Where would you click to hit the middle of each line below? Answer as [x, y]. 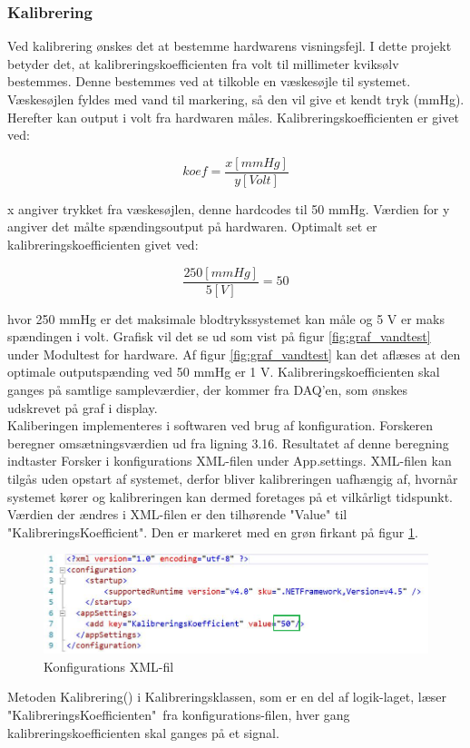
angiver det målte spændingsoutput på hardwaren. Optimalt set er [192, 226]
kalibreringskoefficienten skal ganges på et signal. [143, 732]
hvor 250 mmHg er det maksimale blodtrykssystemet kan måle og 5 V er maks [226, 318]
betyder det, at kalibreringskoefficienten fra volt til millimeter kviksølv [203, 63]
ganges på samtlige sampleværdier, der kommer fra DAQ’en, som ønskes [208, 390]
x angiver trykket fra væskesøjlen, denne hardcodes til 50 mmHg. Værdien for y [229, 208]
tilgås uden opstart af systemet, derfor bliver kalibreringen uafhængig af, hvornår [233, 479]
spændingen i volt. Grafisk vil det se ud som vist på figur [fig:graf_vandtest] [219, 336]
